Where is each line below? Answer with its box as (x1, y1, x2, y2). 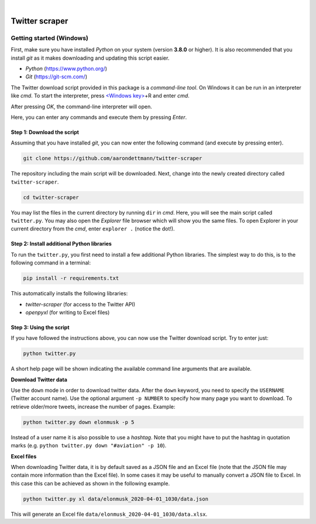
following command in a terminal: (11, 259, 91, 266)
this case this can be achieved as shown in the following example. (11, 480, 170, 487)
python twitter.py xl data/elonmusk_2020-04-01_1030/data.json (23, 495, 209, 502)
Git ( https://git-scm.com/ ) (25, 73, 88, 80)
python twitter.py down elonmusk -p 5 (23, 419, 135, 425)
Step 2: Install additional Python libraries (11, 240, 112, 247)
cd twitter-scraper (23, 194, 79, 201)
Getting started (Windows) (11, 34, 89, 42)
